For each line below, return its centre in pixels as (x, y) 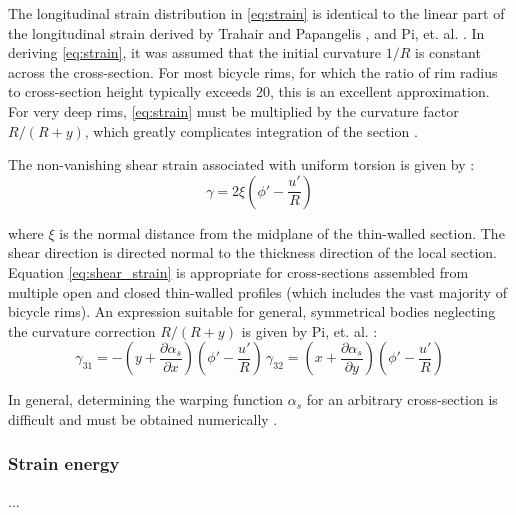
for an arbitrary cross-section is (402, 399)
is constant (448, 52)
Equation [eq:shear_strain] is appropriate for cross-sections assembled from (238, 271)
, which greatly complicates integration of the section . (251, 130)
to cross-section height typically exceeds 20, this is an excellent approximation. (249, 91)
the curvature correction (82, 330)
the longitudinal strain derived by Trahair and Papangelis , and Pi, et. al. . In (246, 32)
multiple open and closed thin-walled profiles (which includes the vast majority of (257, 291)
